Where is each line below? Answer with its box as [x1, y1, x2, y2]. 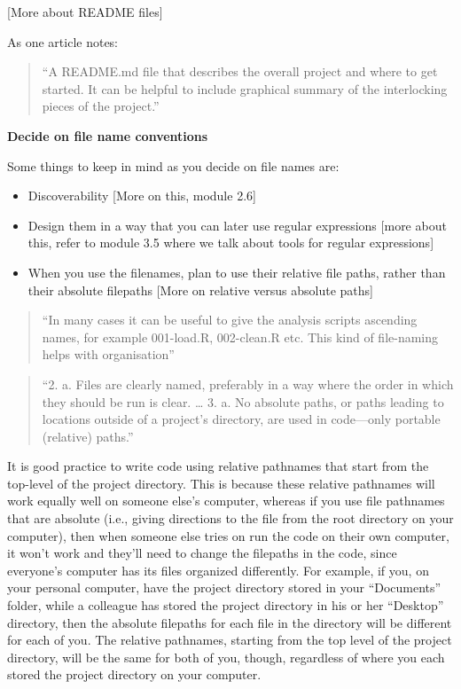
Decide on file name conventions [7, 126, 208, 145]
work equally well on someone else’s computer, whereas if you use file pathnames [7, 491, 445, 510]
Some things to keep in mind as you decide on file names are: [7, 156, 340, 175]
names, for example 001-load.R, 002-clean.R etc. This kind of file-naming [42, 327, 439, 346]
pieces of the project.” [42, 97, 160, 115]
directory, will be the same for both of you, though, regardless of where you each [7, 647, 445, 666]
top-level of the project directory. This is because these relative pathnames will [7, 474, 435, 492]
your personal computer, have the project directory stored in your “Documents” [7, 578, 441, 597]
